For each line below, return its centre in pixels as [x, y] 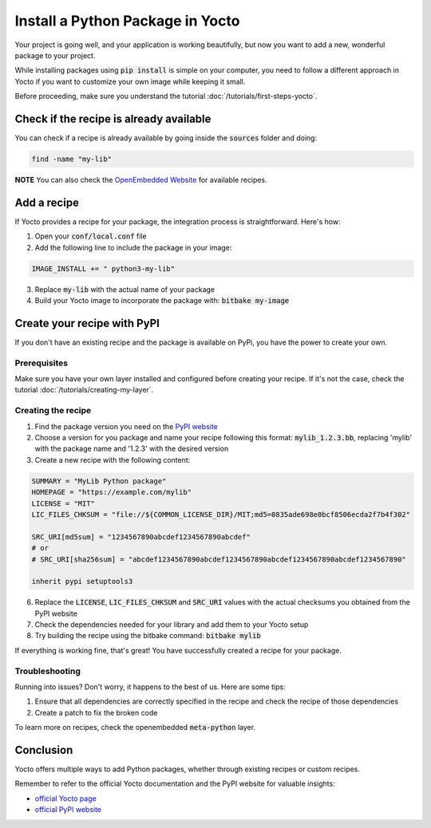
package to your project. [55, 55]
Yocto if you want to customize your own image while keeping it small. [130, 81]
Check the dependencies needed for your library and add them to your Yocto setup [172, 625]
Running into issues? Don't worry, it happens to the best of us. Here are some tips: [150, 687]
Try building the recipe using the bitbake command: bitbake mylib [148, 636]
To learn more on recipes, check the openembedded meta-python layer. [135, 727]
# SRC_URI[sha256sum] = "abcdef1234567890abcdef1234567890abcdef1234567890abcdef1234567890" [219, 559]
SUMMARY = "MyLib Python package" [99, 481]
